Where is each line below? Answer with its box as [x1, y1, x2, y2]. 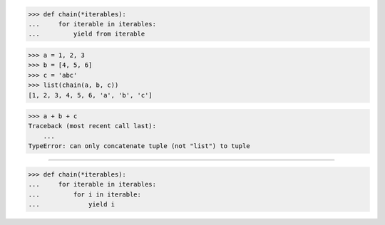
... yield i [28, 200, 115, 209]
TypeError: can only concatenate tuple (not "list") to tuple [28, 142, 250, 150]
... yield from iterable [28, 30, 145, 38]
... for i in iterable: [28, 190, 142, 199]
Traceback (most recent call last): [28, 122, 157, 130]
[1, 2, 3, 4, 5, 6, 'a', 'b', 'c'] [28, 91, 153, 99]
